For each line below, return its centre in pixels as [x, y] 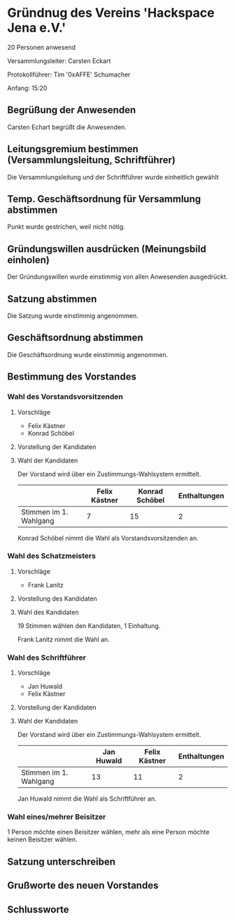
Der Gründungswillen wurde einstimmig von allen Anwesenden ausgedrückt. [117, 277]
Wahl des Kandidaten [48, 612]
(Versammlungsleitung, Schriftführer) [92, 160]
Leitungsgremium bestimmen [73, 149]
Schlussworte [38, 909]
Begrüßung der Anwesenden [72, 110]
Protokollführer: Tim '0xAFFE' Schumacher [69, 74]
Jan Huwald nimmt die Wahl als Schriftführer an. [87, 799]
